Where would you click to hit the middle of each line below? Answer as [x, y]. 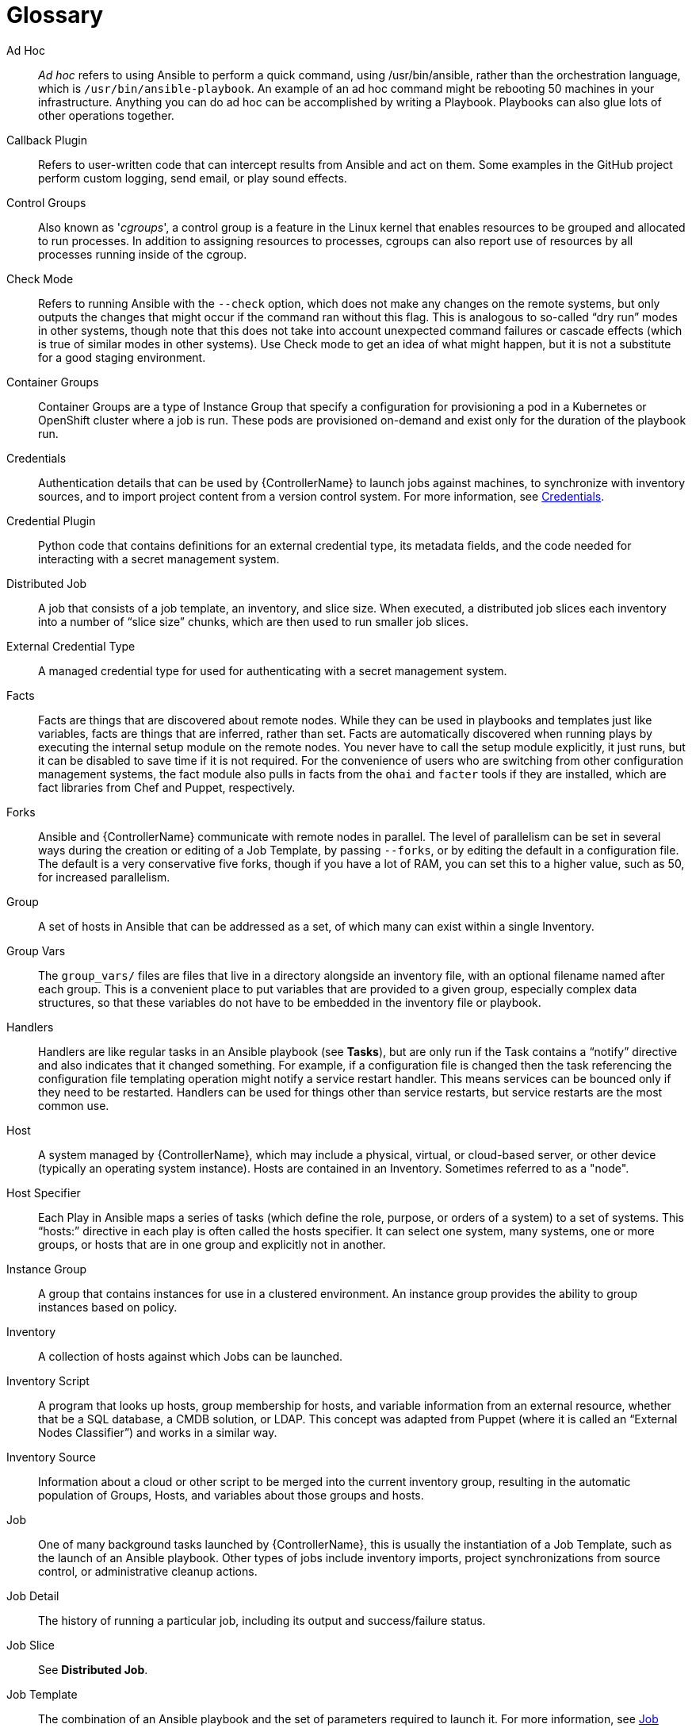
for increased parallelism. [104, 877]
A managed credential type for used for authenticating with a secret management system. [273, 670]
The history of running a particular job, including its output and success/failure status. [262, 1620]
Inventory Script [48, 1380]
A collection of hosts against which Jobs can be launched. [191, 1356]
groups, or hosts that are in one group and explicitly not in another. [212, 1244]
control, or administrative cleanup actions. [148, 1571]
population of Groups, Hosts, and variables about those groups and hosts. [231, 1495]
